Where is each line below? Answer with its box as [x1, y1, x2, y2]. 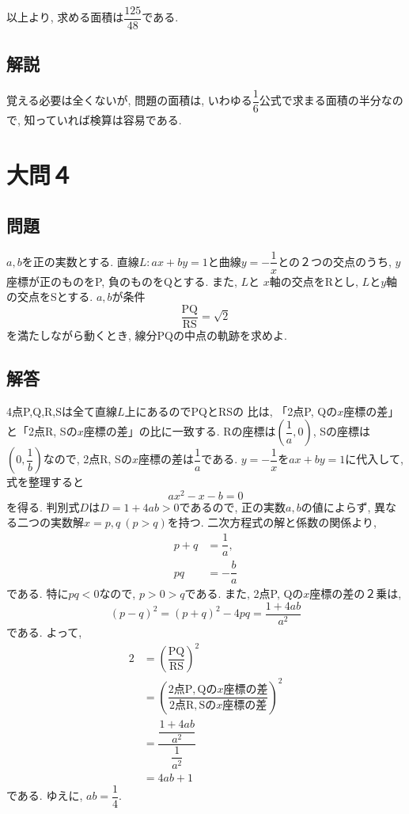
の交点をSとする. [6, 288, 93, 305]
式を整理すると [6, 474, 84, 490]
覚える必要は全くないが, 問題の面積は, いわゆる [6, 92, 252, 108]
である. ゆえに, [6, 787, 83, 804]
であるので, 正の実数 [179, 498, 286, 515]
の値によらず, [301, 498, 371, 515]
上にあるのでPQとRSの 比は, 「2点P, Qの [124, 402, 338, 419]
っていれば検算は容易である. [35, 112, 182, 128]
